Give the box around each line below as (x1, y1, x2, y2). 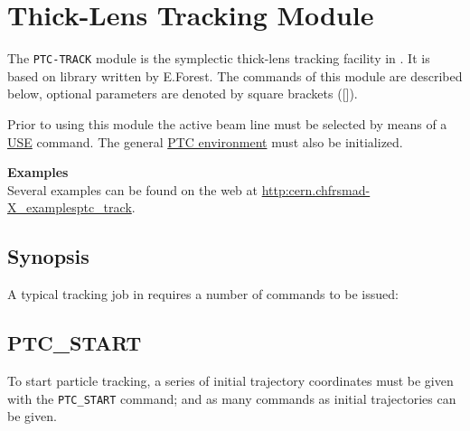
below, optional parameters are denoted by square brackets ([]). (7, 84, 358, 103)
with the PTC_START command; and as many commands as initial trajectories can (7, 389, 456, 408)
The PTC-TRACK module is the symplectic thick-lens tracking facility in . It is (7, 49, 430, 68)
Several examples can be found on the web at (7, 180, 258, 199)
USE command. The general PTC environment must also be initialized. (7, 132, 403, 151)
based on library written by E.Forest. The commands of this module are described (7, 66, 463, 85)
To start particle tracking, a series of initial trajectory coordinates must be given (7, 370, 454, 389)
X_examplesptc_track (7, 198, 132, 217)
